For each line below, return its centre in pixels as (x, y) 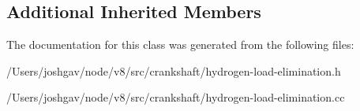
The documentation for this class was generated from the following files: (180, 44)
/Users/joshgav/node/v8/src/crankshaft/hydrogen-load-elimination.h (174, 70)
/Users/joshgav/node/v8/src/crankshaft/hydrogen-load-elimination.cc (176, 97)
